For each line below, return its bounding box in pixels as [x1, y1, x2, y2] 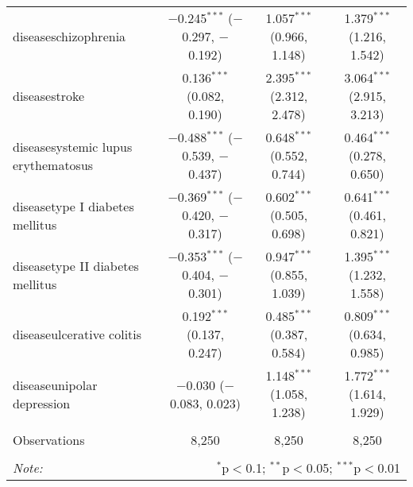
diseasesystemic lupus [13, 137, 133, 156]
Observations [13, 431, 85, 449]
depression [13, 393, 71, 412]
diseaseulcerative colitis [13, 325, 142, 343]
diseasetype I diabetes [13, 196, 134, 215]
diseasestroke [13, 87, 85, 105]
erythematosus [13, 155, 94, 174]
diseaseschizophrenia [13, 27, 126, 45]
